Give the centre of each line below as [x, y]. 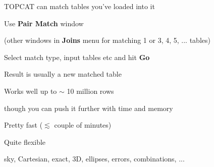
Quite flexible [25, 142]
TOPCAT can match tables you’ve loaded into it [79, 6]
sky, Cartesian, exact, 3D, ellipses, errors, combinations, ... [94, 159]
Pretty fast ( [23, 125]
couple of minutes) [83, 125]
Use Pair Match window [44, 23]
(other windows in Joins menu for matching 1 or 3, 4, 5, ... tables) [107, 40]
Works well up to [31, 91]
